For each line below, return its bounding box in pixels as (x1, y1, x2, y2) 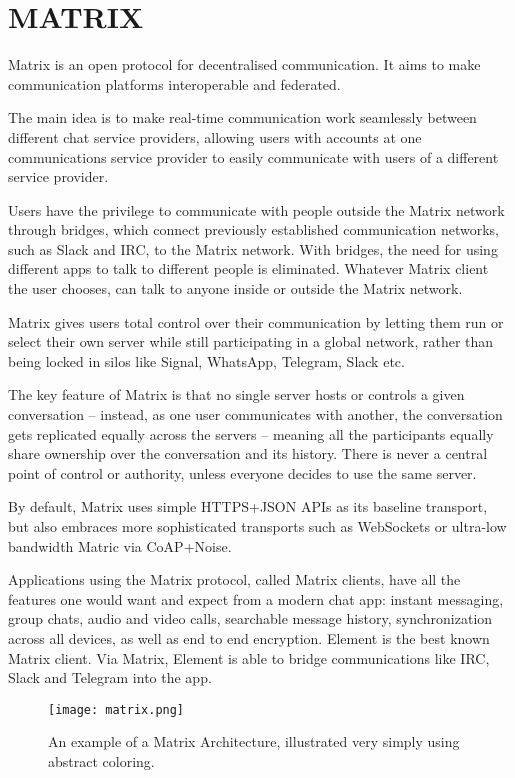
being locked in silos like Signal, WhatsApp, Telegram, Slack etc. (8, 350, 405, 371)
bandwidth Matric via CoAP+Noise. (8, 535, 232, 556)
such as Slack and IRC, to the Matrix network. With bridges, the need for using (8, 238, 498, 259)
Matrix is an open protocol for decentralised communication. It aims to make (8, 54, 481, 75)
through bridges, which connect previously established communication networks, (8, 219, 499, 240)
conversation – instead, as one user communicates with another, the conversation (8, 404, 503, 425)
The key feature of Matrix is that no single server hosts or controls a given (8, 384, 465, 405)
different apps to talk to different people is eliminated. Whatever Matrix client (8, 258, 489, 279)
